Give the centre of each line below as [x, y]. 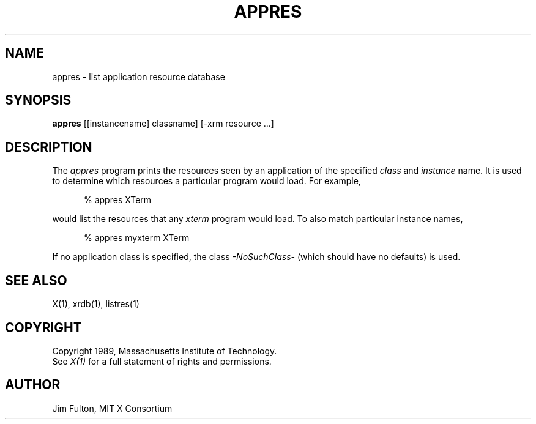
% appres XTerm [118, 200]
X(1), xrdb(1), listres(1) [96, 304]
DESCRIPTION [49, 147]
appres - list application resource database [139, 76]
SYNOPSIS [38, 100]
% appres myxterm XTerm [137, 238]
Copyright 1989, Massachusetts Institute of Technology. [165, 351]
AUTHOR [33, 385]
